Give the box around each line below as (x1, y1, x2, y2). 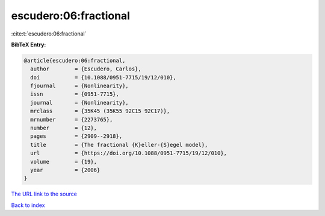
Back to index (11, 202, 45, 209)
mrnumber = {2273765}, (30, 116, 113, 123)
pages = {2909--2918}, (30, 133, 123, 140)
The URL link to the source (11, 190, 78, 198)
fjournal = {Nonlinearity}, (30, 82, 129, 90)
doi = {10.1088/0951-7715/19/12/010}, (30, 74, 177, 81)
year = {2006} (30, 167, 101, 173)
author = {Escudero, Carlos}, (30, 66, 141, 72)
